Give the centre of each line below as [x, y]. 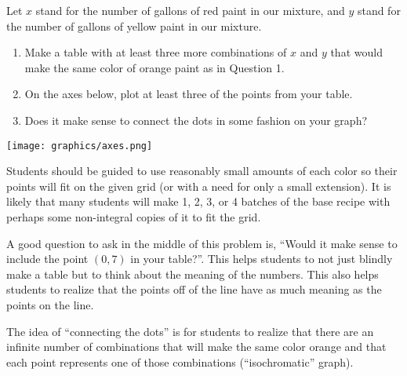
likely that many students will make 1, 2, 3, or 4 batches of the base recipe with [198, 201]
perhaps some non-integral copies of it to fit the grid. [134, 217]
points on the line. [50, 304]
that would [356, 52]
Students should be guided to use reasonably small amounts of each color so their [202, 171]
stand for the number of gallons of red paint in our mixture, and [190, 10]
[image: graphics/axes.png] [80, 146]
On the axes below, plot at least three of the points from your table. [189, 94]
